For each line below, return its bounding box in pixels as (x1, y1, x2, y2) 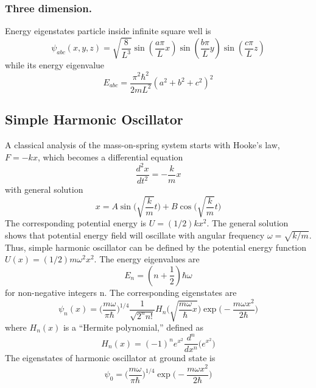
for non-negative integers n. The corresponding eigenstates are (5, 286, 237, 298)
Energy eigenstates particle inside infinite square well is (5, 24, 211, 37)
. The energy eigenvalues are (94, 253, 200, 265)
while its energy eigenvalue (5, 59, 105, 71)
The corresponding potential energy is (5, 217, 147, 229)
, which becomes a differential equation (37, 150, 183, 163)
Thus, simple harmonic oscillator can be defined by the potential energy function (5, 240, 307, 253)
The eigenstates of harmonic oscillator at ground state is (5, 351, 216, 364)
